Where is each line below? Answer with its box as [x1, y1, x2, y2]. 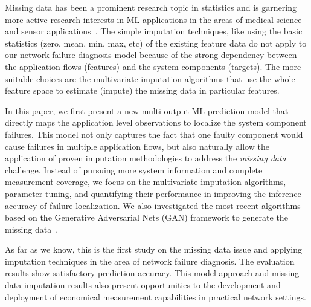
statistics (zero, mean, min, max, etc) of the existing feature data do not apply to [5, 36, 307, 49]
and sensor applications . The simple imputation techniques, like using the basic [5, 25, 303, 37]
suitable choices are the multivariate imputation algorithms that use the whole [5, 72, 295, 85]
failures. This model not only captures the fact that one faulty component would [5, 128, 303, 140]
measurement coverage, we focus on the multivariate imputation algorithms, [5, 175, 286, 188]
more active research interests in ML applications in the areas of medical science [5, 13, 302, 25]
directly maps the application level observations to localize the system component [5, 116, 307, 129]
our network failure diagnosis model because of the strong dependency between [5, 48, 297, 61]
